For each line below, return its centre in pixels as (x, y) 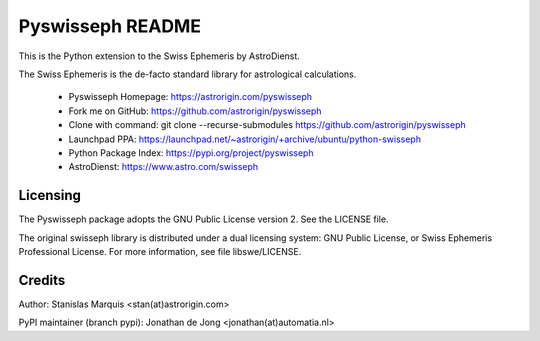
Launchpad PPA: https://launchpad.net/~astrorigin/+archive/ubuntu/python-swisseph (245, 139)
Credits (42, 280)
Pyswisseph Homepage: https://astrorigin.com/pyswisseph (190, 97)
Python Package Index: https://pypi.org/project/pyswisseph (191, 152)
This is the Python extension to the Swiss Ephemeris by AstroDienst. (159, 56)
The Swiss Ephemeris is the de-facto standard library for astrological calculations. (187, 74)
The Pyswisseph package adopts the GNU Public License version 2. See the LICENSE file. (203, 219)
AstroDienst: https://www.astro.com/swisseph (163, 167)
